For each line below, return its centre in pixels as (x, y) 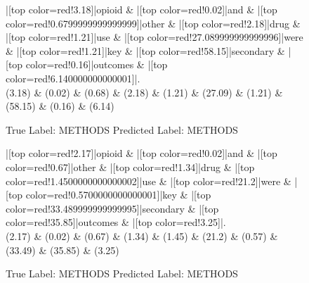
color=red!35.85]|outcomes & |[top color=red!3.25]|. (116, 222)
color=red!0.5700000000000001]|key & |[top (118, 195)
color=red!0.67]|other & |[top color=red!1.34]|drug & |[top (130, 166)
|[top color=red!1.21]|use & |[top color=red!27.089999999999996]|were (154, 37)
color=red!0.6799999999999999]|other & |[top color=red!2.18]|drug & (153, 23)
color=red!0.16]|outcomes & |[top (97, 64)
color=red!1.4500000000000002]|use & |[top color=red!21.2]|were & (149, 181)
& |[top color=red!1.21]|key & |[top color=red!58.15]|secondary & (145, 50)
